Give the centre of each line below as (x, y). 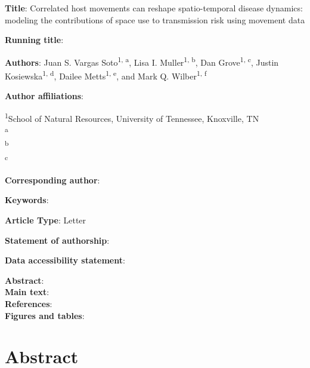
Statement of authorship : (57, 240)
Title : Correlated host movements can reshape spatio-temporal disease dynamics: (154, 8)
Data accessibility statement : (65, 260)
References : (29, 304)
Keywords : (27, 200)
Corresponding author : (52, 180)
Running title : (34, 40)
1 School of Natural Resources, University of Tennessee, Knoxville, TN (132, 117)
